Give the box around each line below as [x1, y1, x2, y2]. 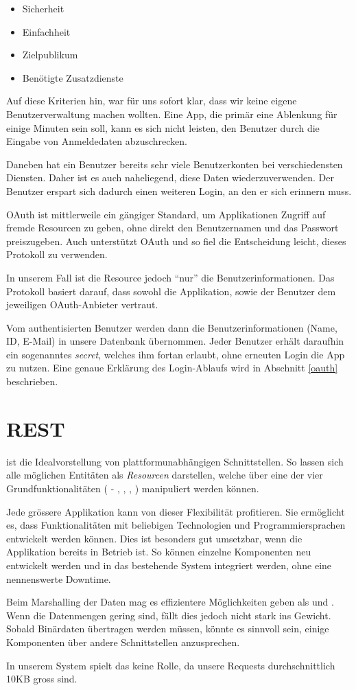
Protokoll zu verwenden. [6, 247, 108, 262]
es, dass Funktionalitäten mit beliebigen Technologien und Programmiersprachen [6, 518, 346, 532]
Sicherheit [22, 1, 64, 15]
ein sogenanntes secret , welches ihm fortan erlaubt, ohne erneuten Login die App [6, 347, 345, 361]
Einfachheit [22, 24, 71, 38]
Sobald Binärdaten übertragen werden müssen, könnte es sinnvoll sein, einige [6, 621, 329, 636]
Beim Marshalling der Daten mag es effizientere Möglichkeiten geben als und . [6, 595, 334, 609]
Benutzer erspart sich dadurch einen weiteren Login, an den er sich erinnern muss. [6, 183, 352, 198]
